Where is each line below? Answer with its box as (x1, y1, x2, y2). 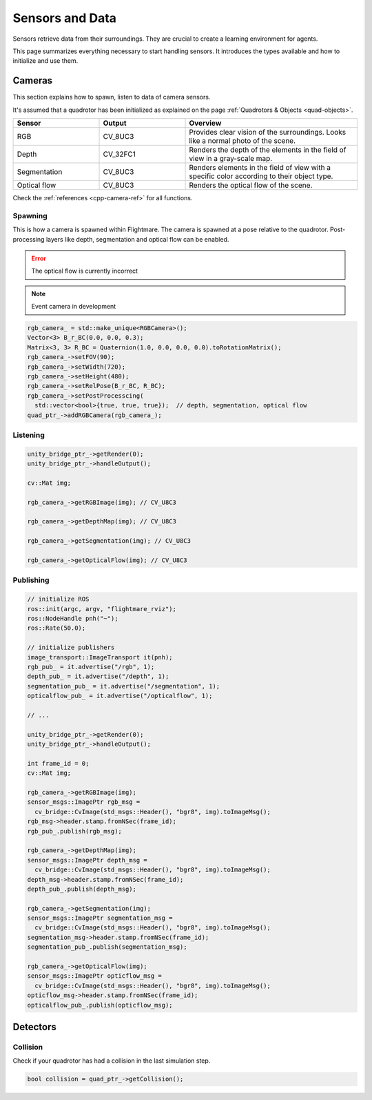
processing (12, 235, 45, 243)
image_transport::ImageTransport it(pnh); (27, 653, 173, 661)
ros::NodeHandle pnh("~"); (27, 615, 118, 622)
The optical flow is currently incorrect (31, 267, 138, 276)
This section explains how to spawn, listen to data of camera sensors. (12, 93, 211, 102)
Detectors (12, 1021, 56, 1032)
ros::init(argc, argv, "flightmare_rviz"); (27, 605, 177, 612)
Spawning (12, 211, 48, 220)
